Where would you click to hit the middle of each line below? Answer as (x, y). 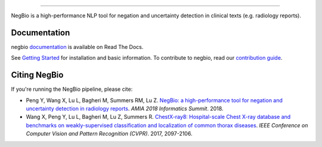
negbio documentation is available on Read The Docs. (77, 47)
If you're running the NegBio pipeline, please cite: (72, 89)
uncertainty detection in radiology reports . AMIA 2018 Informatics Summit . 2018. (125, 108)
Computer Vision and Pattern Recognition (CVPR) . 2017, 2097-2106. (109, 134)
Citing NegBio (37, 75)
